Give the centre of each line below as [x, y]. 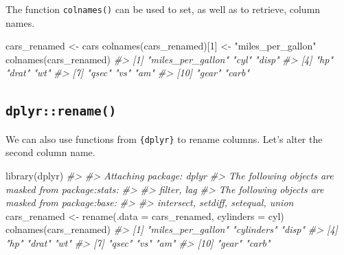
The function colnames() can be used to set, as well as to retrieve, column [163, 9]
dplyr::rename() [61, 111]
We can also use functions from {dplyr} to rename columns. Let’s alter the [164, 138]
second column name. [50, 152]
